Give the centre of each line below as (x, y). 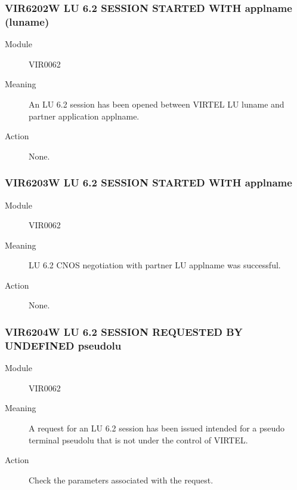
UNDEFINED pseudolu (63, 345)
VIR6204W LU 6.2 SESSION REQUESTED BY (124, 332)
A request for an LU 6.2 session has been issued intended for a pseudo (157, 428)
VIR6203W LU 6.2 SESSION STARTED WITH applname (148, 183)
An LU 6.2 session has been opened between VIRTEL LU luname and (157, 104)
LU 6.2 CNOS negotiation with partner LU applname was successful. (155, 265)
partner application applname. (84, 116)
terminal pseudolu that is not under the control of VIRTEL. (138, 440)
